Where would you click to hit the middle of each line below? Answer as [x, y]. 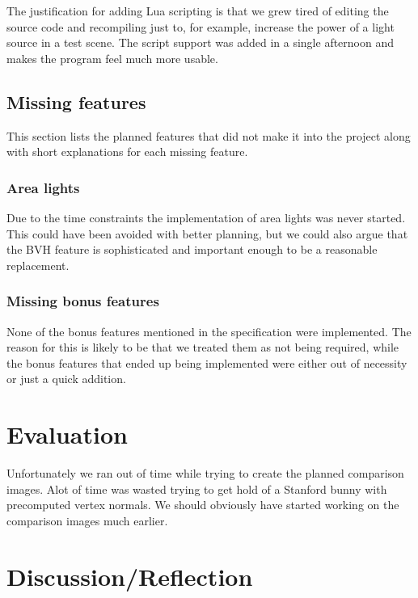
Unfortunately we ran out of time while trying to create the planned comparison [205, 473]
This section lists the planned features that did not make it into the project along [209, 135]
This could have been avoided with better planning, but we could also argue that [207, 233]
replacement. [38, 265]
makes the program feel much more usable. [112, 58]
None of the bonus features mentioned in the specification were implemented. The [209, 331]
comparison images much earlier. [87, 520]
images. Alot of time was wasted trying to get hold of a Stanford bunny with [197, 489]
